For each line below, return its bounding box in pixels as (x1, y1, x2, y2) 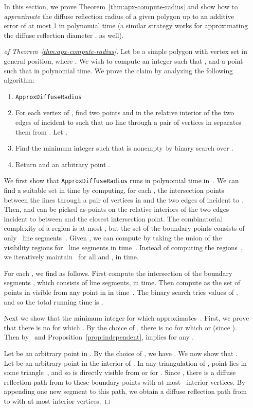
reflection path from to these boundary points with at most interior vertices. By (4, 376, 246, 387)
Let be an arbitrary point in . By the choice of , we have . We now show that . (4, 348, 238, 358)
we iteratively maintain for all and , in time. (4, 252, 139, 262)
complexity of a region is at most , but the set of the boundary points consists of (4, 223, 245, 233)
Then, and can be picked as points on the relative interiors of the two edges (4, 204, 229, 214)
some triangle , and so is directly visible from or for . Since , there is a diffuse (4, 367, 236, 377)
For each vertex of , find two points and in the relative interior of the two (15, 107, 234, 118)
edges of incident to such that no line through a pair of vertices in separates (15, 117, 241, 127)
